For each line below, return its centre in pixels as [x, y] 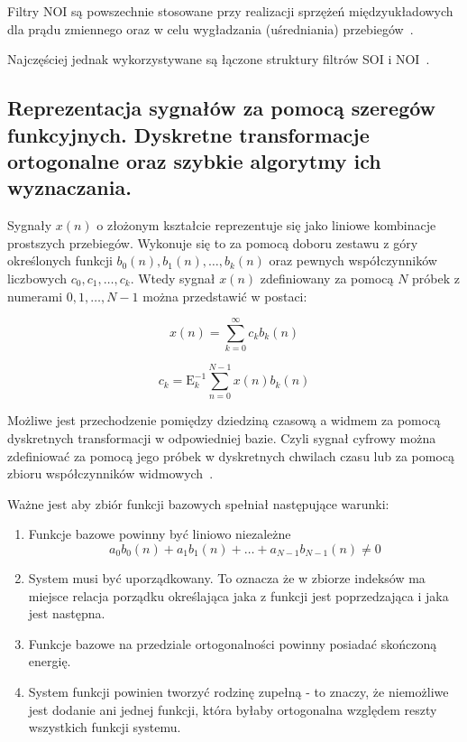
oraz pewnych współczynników [353, 260]
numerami [35, 296]
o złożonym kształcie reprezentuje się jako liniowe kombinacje [266, 225]
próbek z [436, 278]
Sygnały [30, 225]
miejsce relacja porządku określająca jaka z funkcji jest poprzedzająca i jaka [238, 595]
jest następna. [67, 613]
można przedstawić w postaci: [225, 296]
